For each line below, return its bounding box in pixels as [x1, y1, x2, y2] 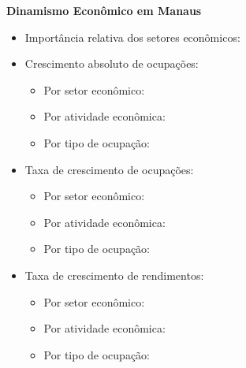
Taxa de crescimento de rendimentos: [24, 266, 204, 283]
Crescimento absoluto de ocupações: [24, 55, 199, 72]
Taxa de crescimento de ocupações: [24, 161, 194, 177]
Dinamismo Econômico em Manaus [6, 2, 202, 18]
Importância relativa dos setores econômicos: [24, 28, 240, 45]
